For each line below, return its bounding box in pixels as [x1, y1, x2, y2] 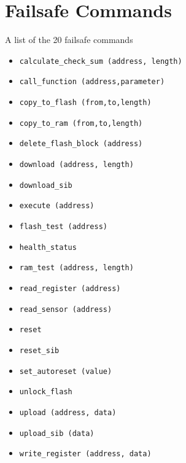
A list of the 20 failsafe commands [5, 33, 133, 46]
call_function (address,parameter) [19, 77, 165, 87]
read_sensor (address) [19, 305, 112, 314]
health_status [19, 243, 77, 252]
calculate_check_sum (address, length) [19, 56, 182, 66]
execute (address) [19, 201, 95, 211]
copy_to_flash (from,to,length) [19, 98, 152, 107]
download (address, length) [19, 160, 134, 169]
